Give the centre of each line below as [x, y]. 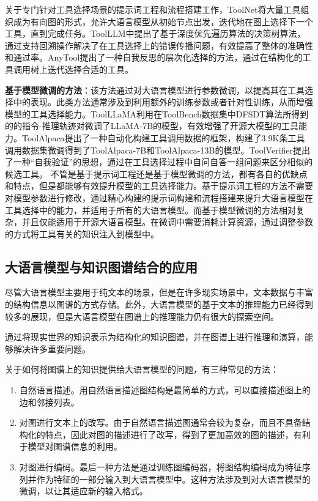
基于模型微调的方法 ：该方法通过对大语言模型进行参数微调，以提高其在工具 [155, 90]
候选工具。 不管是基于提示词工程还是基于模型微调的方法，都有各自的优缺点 [156, 173]
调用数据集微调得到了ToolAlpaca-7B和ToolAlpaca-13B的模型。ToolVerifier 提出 [158, 150]
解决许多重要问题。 [52, 348]
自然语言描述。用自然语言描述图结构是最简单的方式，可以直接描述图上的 [165, 390]
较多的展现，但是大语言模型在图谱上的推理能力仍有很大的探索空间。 [142, 316]
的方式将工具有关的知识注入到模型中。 [82, 233]
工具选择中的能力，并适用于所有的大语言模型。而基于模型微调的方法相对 [150, 210]
